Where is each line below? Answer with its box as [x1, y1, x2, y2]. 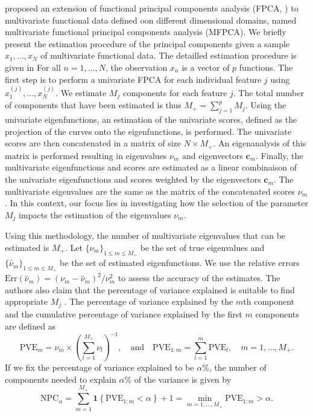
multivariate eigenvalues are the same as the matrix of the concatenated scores [5, 184, 296, 197]
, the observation [105, 60, 168, 73]
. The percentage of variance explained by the [64, 295, 233, 308]
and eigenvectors [182, 149, 243, 161]
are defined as [5, 319, 56, 332]
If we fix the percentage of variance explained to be [5, 361, 194, 374]
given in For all [5, 60, 61, 73]
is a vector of [182, 60, 230, 73]
